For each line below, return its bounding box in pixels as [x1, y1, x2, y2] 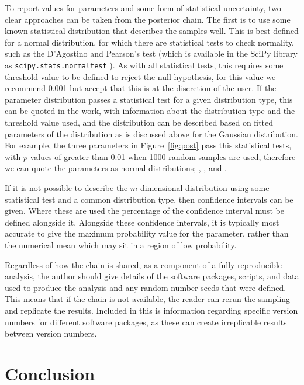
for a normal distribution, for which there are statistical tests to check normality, [5, 36, 294, 48]
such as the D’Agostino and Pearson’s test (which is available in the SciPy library [5, 47, 298, 60]
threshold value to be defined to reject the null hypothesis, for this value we [5, 70, 276, 82]
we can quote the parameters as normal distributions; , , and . [5, 162, 227, 174]
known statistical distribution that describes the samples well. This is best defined [5, 25, 299, 37]
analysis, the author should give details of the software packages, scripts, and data [5, 270, 299, 282]
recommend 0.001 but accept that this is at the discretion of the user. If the [5, 82, 277, 94]
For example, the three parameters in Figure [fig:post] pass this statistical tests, [5, 139, 292, 151]
